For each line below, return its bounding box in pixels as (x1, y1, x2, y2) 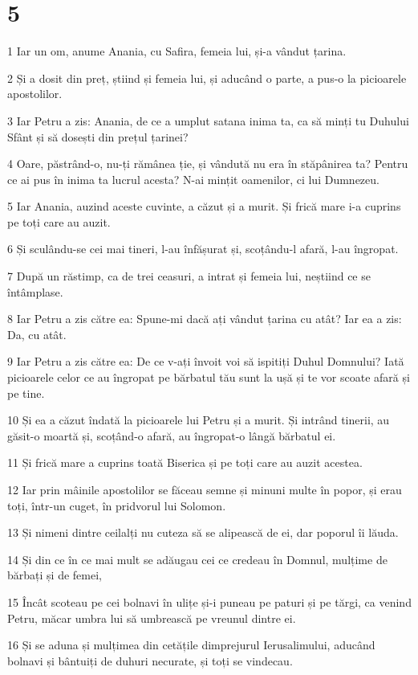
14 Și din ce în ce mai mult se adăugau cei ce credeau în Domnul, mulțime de (7, 550, 388, 567)
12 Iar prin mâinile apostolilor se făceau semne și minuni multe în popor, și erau (7, 481, 402, 497)
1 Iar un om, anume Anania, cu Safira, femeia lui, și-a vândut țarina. (7, 43, 347, 59)
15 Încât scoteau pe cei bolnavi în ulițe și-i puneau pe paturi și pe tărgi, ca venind (7, 593, 412, 610)
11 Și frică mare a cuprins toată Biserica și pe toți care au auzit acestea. (7, 454, 363, 471)
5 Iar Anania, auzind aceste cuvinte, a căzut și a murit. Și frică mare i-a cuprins (7, 198, 401, 215)
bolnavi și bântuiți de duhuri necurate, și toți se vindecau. (7, 652, 293, 669)
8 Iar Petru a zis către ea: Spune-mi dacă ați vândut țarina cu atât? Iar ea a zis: (7, 310, 402, 327)
